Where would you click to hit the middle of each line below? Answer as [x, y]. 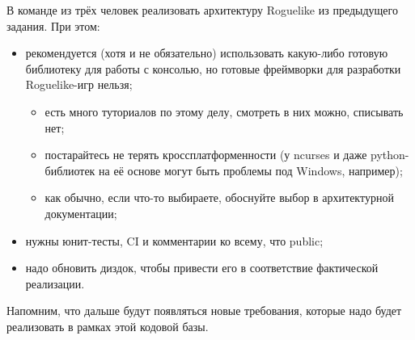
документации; [81, 213]
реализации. [55, 283]
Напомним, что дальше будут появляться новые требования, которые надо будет [204, 311]
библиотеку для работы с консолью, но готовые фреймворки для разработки [213, 68]
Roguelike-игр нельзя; [79, 84]
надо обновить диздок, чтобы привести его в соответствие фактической [202, 268]
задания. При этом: [53, 25]
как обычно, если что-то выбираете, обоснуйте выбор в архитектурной [219, 197]
